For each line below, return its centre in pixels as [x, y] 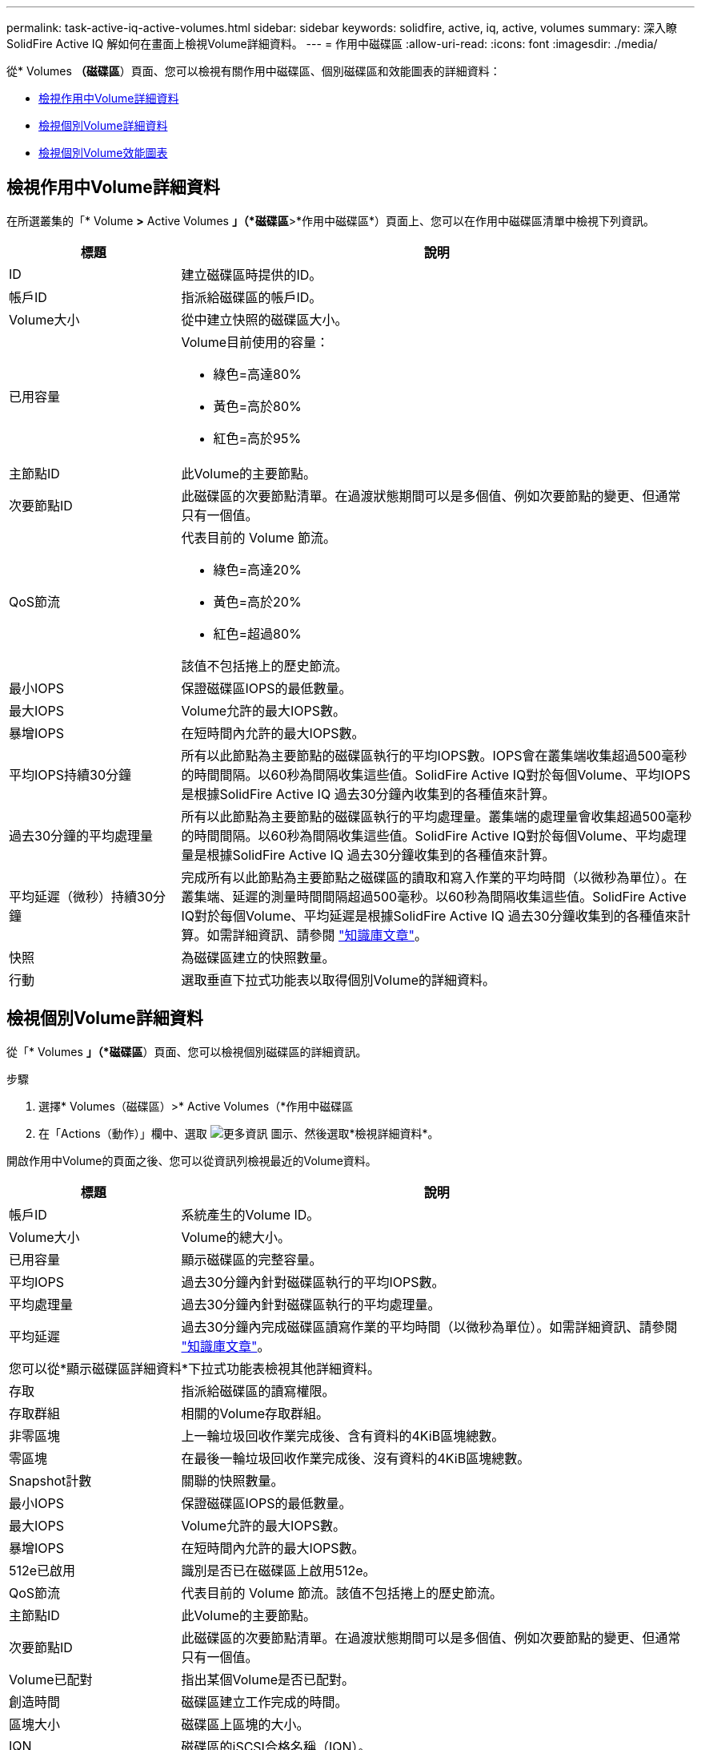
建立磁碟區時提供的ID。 [252, 274]
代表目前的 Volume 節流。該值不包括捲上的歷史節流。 [342, 1593]
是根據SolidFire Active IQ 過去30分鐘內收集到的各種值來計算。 [368, 794]
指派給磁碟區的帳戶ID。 [252, 297]
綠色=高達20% [257, 569]
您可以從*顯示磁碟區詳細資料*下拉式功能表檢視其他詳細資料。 [195, 1368]
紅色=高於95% [257, 438]
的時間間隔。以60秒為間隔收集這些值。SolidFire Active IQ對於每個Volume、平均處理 [434, 835]
